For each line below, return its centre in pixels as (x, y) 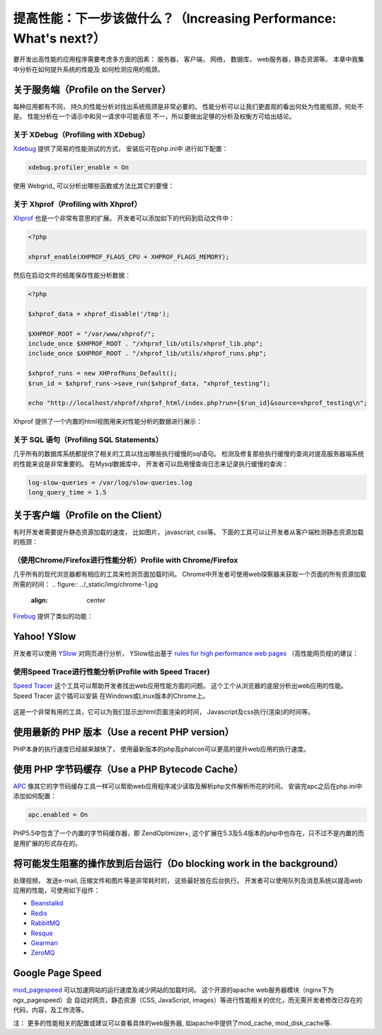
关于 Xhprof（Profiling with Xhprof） (77, 204)
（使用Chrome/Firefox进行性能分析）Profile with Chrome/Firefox (126, 560)
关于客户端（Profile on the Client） (90, 515)
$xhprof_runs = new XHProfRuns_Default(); (103, 373)
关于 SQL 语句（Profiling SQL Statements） (88, 440)
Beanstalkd (47, 903)
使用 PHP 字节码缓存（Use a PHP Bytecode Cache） (128, 769)
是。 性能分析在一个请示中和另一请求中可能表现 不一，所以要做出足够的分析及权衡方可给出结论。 (154, 116)
